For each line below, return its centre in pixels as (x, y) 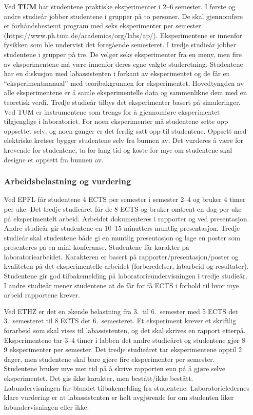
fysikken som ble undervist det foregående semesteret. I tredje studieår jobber (120, 45)
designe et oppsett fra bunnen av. (54, 159)
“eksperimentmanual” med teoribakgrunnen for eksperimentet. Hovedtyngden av (124, 83)
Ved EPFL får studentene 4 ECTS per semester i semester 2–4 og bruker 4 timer (125, 199)
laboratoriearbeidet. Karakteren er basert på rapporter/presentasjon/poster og (121, 256)
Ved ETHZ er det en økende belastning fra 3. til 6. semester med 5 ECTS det (121, 311)
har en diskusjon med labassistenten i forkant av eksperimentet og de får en (117, 73)
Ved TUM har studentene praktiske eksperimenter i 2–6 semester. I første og (120, 6)
